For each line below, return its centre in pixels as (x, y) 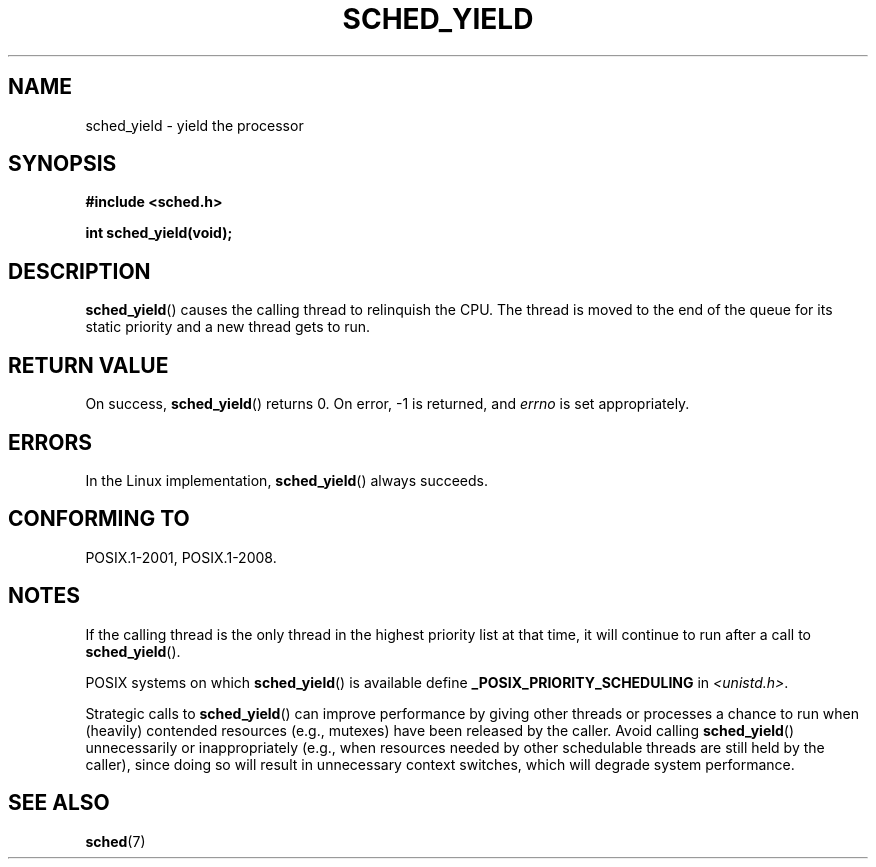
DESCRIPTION (79, 271)
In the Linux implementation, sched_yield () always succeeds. (287, 480)
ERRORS (50, 442)
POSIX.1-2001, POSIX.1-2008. (181, 557)
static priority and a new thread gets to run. (228, 327)
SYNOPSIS (62, 164)
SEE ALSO (59, 803)
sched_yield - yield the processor (194, 125)
